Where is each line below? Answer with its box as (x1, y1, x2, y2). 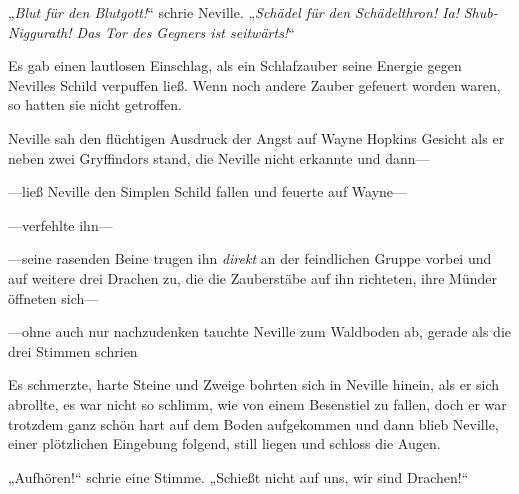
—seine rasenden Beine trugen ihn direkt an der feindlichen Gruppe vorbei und (8, 248, 492, 269)
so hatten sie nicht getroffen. (8, 94, 183, 115)
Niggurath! (8, 21, 72, 42)
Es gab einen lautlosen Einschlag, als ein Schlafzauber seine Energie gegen (8, 55, 462, 76)
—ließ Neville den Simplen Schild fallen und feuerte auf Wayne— (8, 181, 408, 202)
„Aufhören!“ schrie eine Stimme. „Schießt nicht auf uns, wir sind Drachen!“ (8, 466, 469, 487)
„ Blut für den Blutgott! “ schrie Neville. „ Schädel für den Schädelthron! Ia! (8, 2, 460, 22)
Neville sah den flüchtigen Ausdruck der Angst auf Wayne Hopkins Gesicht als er (8, 127, 505, 148)
